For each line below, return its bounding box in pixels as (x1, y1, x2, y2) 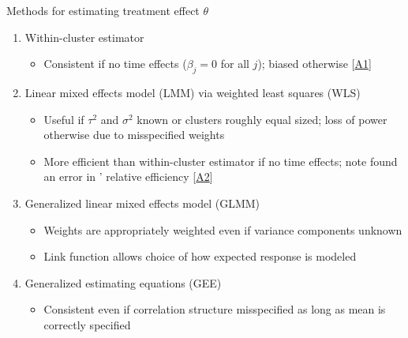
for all (220, 55, 249, 72)
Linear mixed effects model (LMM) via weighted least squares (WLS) (24, 84, 361, 100)
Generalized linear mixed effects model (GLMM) (24, 194, 260, 211)
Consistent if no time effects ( (43, 55, 187, 72)
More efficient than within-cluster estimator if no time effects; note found (43, 152, 398, 169)
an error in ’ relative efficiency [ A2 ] (43, 168, 213, 185)
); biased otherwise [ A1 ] (257, 55, 372, 72)
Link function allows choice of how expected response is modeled (43, 248, 357, 265)
